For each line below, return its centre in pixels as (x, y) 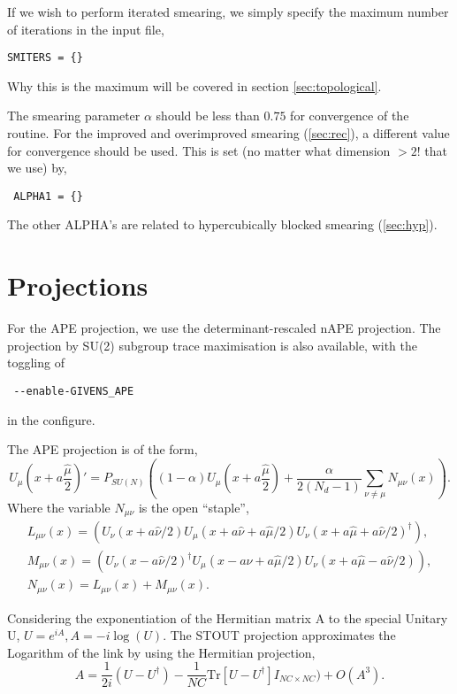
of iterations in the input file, (86, 29)
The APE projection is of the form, (103, 449)
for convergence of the (350, 116)
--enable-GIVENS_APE (74, 391)
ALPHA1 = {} (48, 196)
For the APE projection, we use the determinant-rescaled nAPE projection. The (224, 328)
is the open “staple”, (194, 507)
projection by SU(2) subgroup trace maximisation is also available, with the (213, 345)
